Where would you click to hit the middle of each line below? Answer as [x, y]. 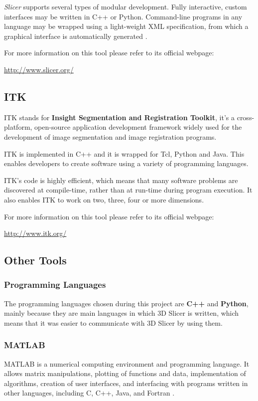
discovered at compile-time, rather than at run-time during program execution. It [128, 190]
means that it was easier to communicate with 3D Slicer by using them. [113, 322]
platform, [18, 127]
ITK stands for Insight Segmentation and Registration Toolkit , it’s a [120, 117]
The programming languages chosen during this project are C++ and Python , [126, 303]
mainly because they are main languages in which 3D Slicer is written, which [122, 313]
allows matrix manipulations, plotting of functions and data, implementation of [125, 373]
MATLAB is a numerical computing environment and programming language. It [127, 363]
